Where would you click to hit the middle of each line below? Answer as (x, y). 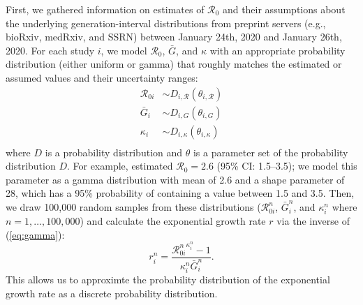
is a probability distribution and (114, 152)
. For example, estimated (120, 166)
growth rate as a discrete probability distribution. (112, 293)
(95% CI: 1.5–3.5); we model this (287, 166)
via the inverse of (313, 221)
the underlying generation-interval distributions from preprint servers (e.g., (166, 23)
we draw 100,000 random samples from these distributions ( (133, 207)
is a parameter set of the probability (271, 152)
